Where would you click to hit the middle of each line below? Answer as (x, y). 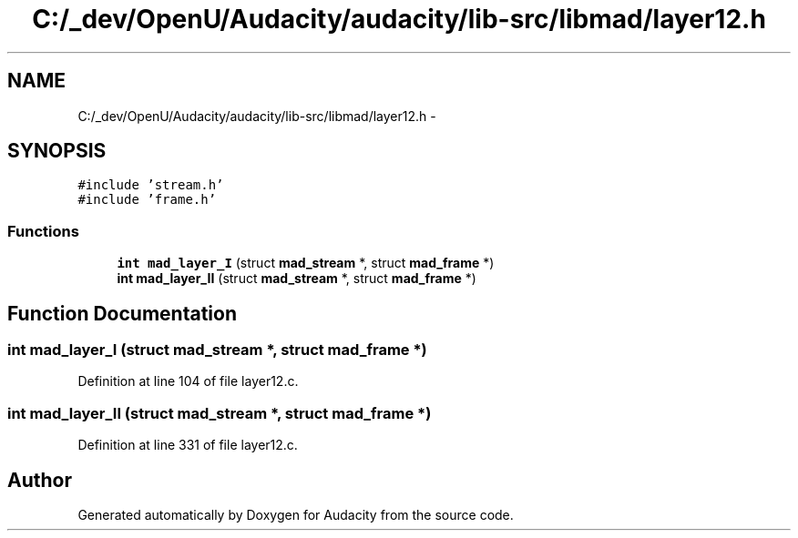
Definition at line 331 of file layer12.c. (188, 445)
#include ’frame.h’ (147, 200)
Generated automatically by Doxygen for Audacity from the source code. (296, 515)
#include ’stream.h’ (151, 185)
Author (40, 480)
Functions (43, 231)
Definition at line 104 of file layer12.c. (188, 381)
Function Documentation (122, 313)
